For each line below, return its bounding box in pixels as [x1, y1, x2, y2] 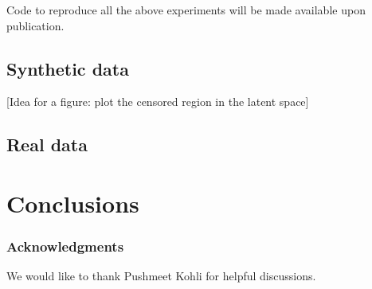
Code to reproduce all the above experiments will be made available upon [6, 2, 366, 18]
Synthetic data [6, 56, 129, 80]
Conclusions [6, 186, 139, 219]
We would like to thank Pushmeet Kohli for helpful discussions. [6, 268, 316, 284]
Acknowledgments [6, 236, 124, 256]
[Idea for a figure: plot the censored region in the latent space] [6, 93, 309, 110]
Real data [6, 132, 88, 157]
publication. [6, 17, 65, 33]
